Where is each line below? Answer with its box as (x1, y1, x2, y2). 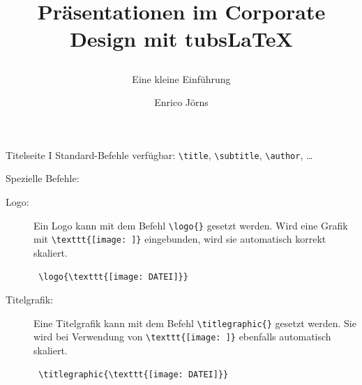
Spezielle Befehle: (6, 171, 80, 186)
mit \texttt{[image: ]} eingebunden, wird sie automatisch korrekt (33, 232, 326, 246)
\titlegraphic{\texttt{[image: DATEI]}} (38, 369, 229, 379)
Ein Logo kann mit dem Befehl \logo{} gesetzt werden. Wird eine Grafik (33, 218, 348, 232)
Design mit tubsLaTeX (70, 24, 293, 53)
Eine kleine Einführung (132, 71, 231, 86)
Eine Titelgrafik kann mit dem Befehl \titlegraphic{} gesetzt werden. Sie (33, 315, 356, 330)
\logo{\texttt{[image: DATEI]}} (38, 271, 188, 282)
